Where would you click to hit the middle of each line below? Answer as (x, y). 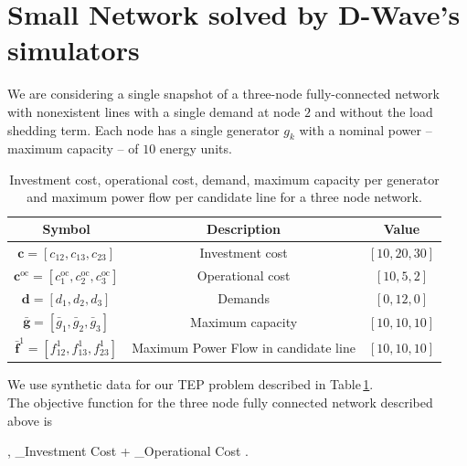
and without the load (374, 111)
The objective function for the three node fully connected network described (220, 402)
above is (30, 420)
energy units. (196, 148)
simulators (74, 50)
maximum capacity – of (73, 148)
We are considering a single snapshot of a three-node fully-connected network (223, 94)
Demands (244, 298)
